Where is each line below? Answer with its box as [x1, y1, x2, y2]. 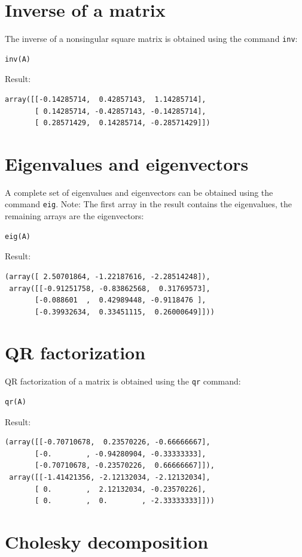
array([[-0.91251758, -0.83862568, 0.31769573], [9, 284, 211, 293]
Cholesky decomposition [5, 529, 209, 553]
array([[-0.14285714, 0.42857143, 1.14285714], [5, 95, 206, 104]
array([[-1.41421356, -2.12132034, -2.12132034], [9, 473, 211, 482]
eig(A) [5, 232, 30, 241]
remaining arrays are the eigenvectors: [5, 210, 144, 222]
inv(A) [5, 55, 30, 63]
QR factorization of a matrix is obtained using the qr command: [5, 375, 241, 388]
